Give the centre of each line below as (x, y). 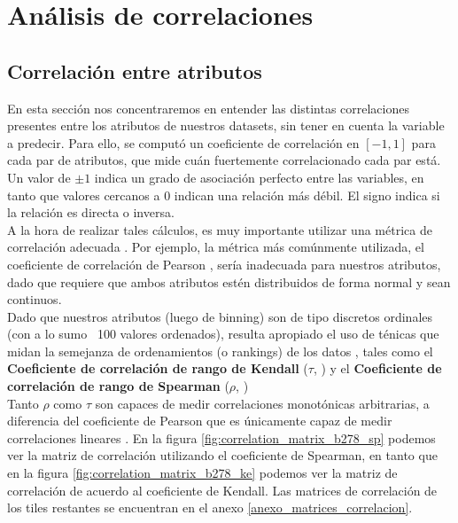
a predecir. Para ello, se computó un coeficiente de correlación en (183, 142)
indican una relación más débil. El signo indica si (307, 195)
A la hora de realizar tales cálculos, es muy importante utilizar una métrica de (220, 229)
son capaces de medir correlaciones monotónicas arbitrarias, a (262, 403)
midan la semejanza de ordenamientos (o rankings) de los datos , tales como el (220, 351)
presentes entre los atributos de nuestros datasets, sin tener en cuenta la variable (226, 125)
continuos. (35, 299)
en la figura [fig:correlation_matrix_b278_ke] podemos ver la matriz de (202, 473)
